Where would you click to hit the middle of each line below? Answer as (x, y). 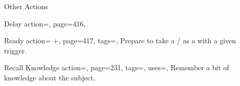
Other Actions (26, 6)
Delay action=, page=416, (45, 23)
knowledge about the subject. (50, 77)
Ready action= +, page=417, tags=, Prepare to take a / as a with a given (120, 40)
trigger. (16, 50)
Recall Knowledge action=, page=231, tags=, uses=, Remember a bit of (117, 67)
